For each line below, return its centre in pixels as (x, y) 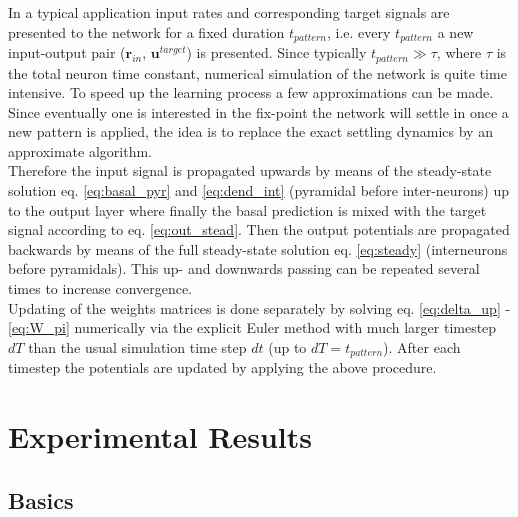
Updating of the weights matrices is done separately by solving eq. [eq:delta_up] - (259, 307)
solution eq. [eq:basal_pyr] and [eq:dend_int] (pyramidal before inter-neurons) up (259, 190)
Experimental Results (160, 436)
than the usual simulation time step (137, 346)
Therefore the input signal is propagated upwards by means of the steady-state (250, 170)
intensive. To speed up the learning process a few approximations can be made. (251, 92)
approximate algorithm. (80, 150)
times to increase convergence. (100, 288)
